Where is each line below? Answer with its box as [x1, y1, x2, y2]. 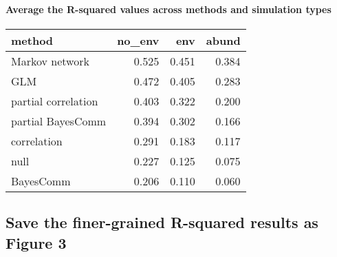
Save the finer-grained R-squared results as [6, 212, 318, 233]
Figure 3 [6, 232, 67, 253]
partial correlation [11, 92, 98, 109]
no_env [117, 32, 160, 48]
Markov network [11, 52, 89, 69]
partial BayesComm [11, 112, 107, 129]
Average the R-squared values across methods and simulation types [6, 1, 331, 16]
